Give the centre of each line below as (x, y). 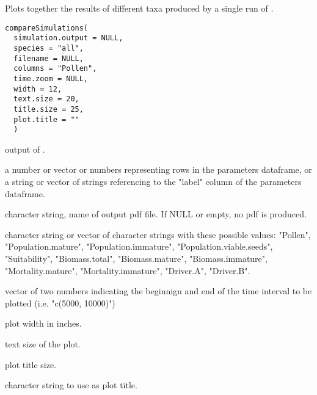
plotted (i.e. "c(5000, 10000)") (60, 303)
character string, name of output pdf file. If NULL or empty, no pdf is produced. (156, 214)
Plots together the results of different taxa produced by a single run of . (139, 8)
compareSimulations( (47, 28)
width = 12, (38, 89)
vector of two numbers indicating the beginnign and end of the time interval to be (158, 291)
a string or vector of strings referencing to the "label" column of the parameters (153, 181)
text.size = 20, (46, 99)
